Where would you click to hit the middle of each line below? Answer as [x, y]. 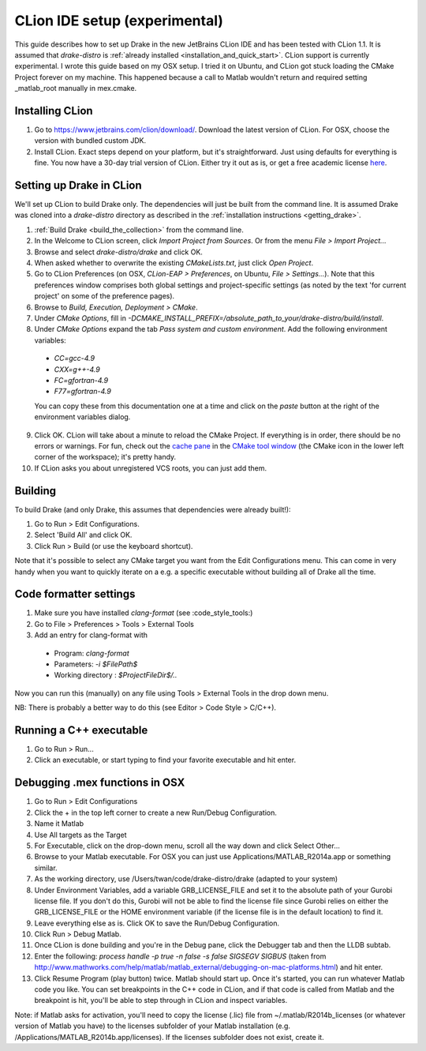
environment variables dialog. [82, 417]
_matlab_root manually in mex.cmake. [76, 88]
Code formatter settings [75, 594]
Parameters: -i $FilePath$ [96, 664]
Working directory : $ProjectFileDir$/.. [116, 675]
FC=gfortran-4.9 [81, 380]
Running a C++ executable [81, 730]
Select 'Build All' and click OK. [83, 535]
